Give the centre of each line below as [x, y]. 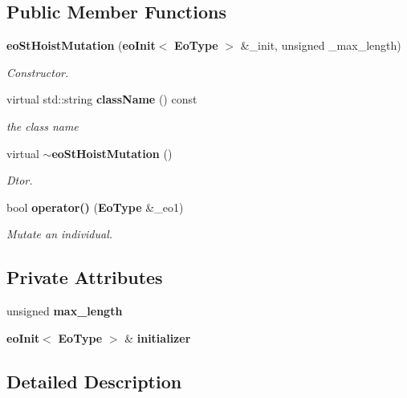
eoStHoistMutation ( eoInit [81, 45]
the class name [43, 126]
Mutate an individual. [60, 234]
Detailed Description [94, 381]
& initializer [158, 337]
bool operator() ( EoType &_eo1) [95, 207]
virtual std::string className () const [102, 99]
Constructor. [38, 72]
